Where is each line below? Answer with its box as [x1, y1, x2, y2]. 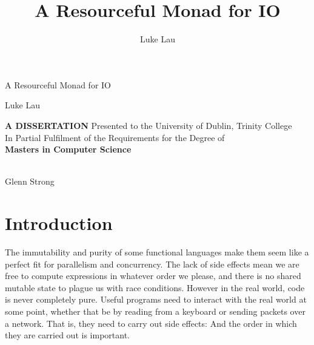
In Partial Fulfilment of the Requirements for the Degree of [5, 131, 225, 143]
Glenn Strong [5, 175, 55, 188]
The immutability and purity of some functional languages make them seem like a [5, 246, 309, 258]
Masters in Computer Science [5, 143, 132, 156]
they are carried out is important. [5, 329, 130, 341]
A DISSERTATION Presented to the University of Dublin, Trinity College [5, 119, 292, 131]
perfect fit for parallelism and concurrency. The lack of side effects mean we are [5, 257, 299, 270]
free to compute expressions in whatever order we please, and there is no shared [5, 269, 301, 282]
